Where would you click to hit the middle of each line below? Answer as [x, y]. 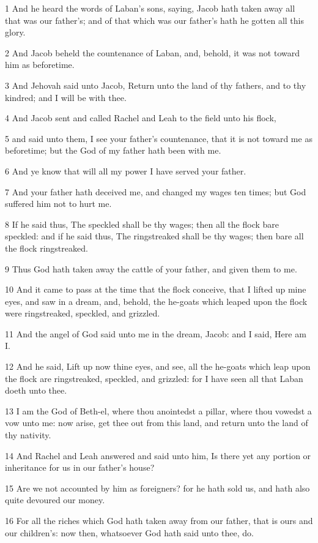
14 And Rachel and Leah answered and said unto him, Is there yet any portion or [158, 455]
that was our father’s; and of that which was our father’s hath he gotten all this [155, 20]
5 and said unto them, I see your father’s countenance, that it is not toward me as [159, 138]
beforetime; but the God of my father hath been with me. [113, 150]
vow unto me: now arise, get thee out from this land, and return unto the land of [157, 423]
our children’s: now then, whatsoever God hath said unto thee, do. [129, 532]
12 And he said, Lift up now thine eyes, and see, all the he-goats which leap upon [158, 366]
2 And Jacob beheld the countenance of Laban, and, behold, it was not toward [152, 52]
